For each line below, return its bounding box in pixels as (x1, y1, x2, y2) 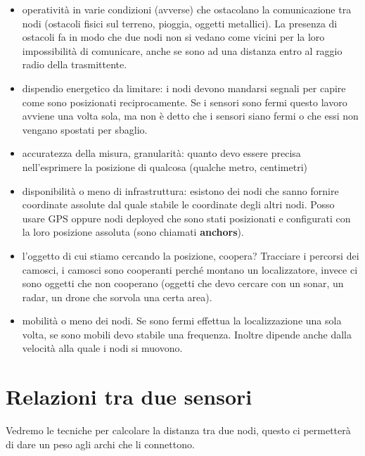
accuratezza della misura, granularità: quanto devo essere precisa (22, 146, 301, 160)
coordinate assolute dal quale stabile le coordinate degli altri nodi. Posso (22, 197, 335, 212)
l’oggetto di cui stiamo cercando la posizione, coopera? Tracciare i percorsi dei (22, 248, 359, 262)
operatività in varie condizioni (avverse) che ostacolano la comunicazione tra (22, 2, 352, 16)
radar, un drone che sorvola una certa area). (22, 289, 212, 304)
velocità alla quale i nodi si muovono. (22, 341, 183, 355)
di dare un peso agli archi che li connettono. (6, 436, 195, 451)
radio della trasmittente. (22, 57, 127, 72)
